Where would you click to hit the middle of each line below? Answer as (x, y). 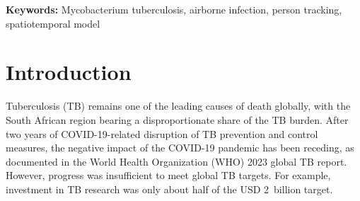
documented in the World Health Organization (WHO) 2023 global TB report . (176, 161)
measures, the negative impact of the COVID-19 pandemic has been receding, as (180, 148)
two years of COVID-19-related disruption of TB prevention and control (162, 133)
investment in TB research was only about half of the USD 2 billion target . (169, 189)
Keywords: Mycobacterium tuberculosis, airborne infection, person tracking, (174, 9)
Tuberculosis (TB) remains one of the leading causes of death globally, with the (178, 106)
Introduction (69, 72)
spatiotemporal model (53, 23)
